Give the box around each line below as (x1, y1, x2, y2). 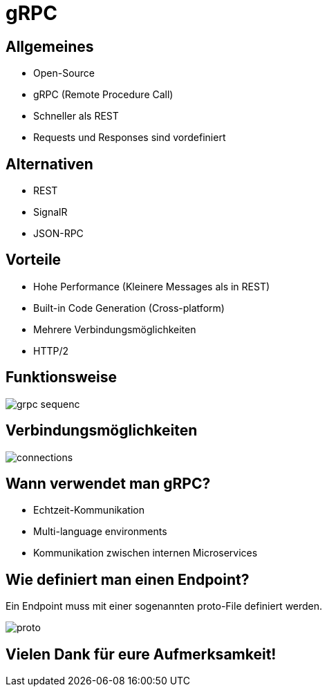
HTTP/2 (33, 344, 69, 357)
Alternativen (6, 155, 93, 173)
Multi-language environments (33, 525, 167, 538)
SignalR (33, 206, 68, 218)
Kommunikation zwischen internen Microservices (33, 547, 258, 559)
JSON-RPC (33, 227, 84, 240)
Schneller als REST (33, 110, 119, 122)
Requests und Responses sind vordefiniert (33, 131, 226, 144)
